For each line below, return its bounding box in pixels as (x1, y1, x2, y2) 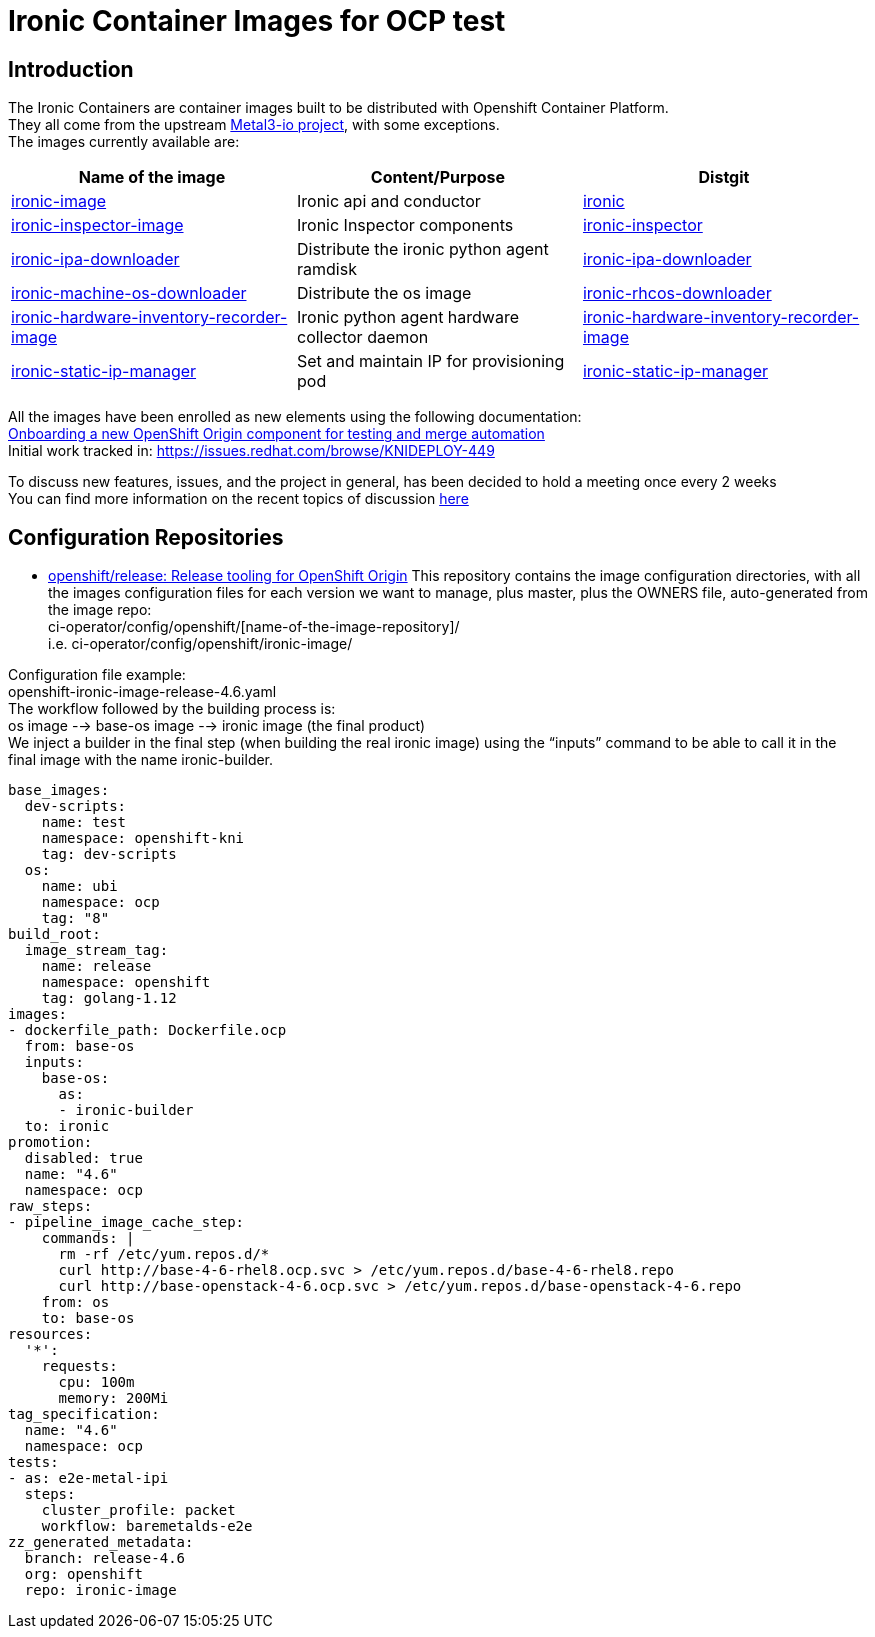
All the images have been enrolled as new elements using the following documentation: (8, 408, 582, 426)
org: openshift (24, 1566, 143, 1583)
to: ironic (24, 1118, 110, 1135)
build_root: (8, 926, 101, 943)
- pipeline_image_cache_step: (8, 1214, 245, 1231)
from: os (41, 1294, 110, 1311)
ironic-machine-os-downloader (11, 283, 247, 304)
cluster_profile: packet (41, 1502, 236, 1519)
